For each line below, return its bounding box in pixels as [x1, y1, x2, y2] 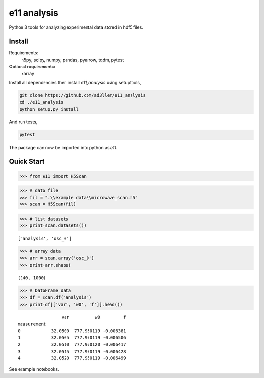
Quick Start [9, 157, 44, 166]
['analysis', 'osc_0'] [18, 236, 72, 242]
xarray [21, 70, 34, 76]
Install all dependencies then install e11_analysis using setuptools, [9, 80, 141, 86]
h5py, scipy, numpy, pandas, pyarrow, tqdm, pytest [21, 57, 124, 63]
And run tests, [9, 119, 38, 125]
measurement [18, 321, 46, 327]
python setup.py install [19, 106, 79, 112]
